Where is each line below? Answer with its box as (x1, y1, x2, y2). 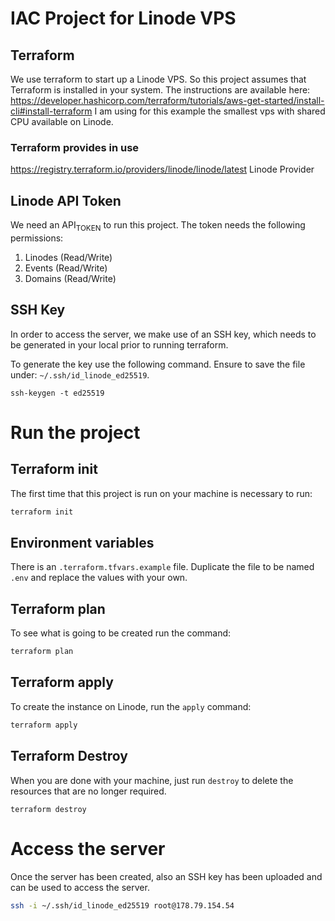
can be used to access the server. (10, 881, 150, 893)
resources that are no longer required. (10, 785, 167, 797)
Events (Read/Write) (24, 262, 108, 274)
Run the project (10, 421, 141, 444)
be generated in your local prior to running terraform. (10, 338, 229, 351)
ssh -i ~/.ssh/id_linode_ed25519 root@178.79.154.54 (10, 900, 235, 911)
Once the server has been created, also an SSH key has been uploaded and (10, 870, 323, 882)
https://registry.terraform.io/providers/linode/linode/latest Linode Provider (10, 163, 315, 176)
